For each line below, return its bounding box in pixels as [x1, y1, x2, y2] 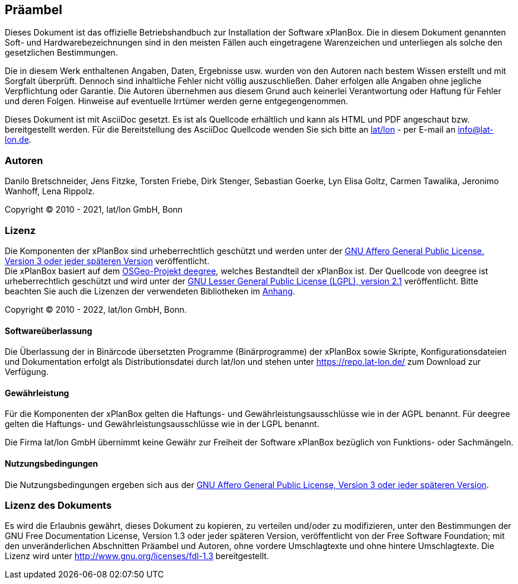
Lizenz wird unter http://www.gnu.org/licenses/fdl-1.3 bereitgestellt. [5, 551, 269, 561]
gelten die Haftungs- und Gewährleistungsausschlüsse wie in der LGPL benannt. [5, 419, 319, 429]
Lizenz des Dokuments [5, 499, 112, 511]
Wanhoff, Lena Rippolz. [5, 186, 95, 197]
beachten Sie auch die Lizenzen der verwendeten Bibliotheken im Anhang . [5, 285, 295, 296]
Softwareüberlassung [5, 325, 92, 336]
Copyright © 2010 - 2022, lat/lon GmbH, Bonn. [5, 304, 187, 315]
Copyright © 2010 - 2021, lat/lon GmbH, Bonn [5, 204, 183, 215]
